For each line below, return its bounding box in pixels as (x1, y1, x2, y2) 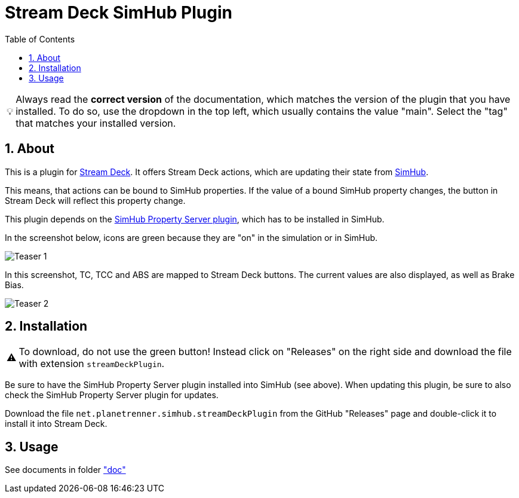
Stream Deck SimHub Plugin (5, 2, 232, 23)
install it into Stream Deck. (5, 418, 108, 429)
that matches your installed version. (16, 117, 176, 129)
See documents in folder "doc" (5, 465, 126, 475)
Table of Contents (5, 33, 75, 44)
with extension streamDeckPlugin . (19, 358, 165, 370)
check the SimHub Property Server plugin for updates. (5, 390, 219, 401)
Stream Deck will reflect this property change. (5, 195, 186, 206)
